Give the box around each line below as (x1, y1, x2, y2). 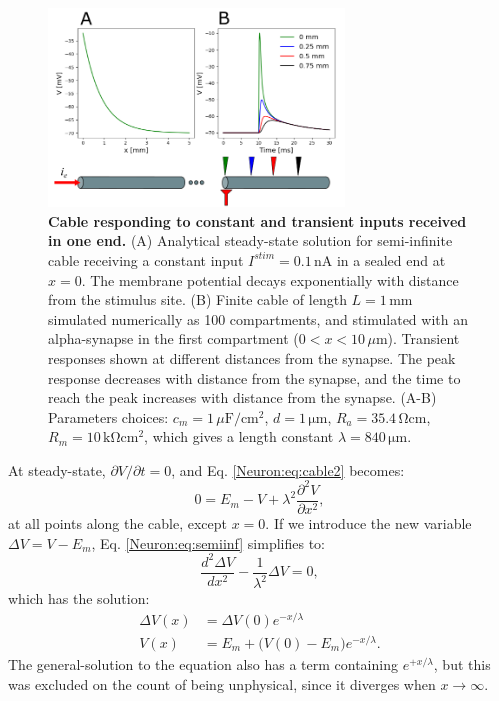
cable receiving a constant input (48, 249, 244, 270)
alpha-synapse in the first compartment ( (48, 328, 299, 349)
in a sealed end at (336, 249, 446, 270)
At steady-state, (8, 459, 106, 480)
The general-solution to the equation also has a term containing (8, 653, 398, 674)
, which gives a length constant (144, 426, 334, 447)
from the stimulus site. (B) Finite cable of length (48, 289, 347, 310)
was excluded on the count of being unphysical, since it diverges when (8, 673, 436, 694)
